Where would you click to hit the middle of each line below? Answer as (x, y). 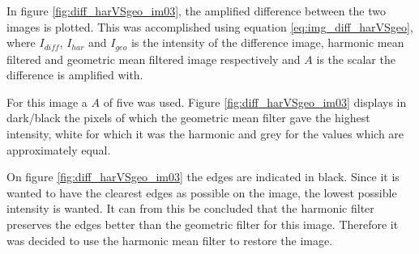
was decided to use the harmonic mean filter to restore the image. (170, 240)
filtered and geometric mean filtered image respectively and (154, 59)
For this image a (47, 102)
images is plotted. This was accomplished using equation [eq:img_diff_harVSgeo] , (210, 26)
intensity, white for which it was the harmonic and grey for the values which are (205, 134)
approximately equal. (59, 149)
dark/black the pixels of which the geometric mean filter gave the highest (188, 118)
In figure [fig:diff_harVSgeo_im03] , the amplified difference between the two (196, 11)
